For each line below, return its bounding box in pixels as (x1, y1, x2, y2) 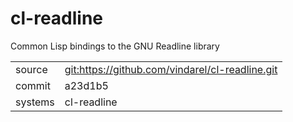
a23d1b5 (64, 78, 109, 92)
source (15, 62, 48, 76)
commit (15, 78, 51, 92)
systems (15, 95, 55, 109)
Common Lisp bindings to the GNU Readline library (10, 40, 220, 52)
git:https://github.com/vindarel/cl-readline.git (64, 62, 278, 76)
